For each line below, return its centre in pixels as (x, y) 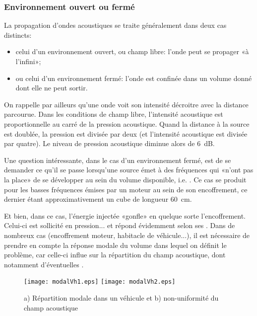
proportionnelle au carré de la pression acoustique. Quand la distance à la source (127, 123)
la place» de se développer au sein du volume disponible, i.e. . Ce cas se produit (125, 179)
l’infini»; (28, 61)
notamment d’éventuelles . (44, 264)
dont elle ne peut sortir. (52, 88)
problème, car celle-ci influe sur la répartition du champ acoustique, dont (115, 255)
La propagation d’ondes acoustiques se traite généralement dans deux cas (115, 25)
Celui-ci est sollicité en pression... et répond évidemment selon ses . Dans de (120, 225)
